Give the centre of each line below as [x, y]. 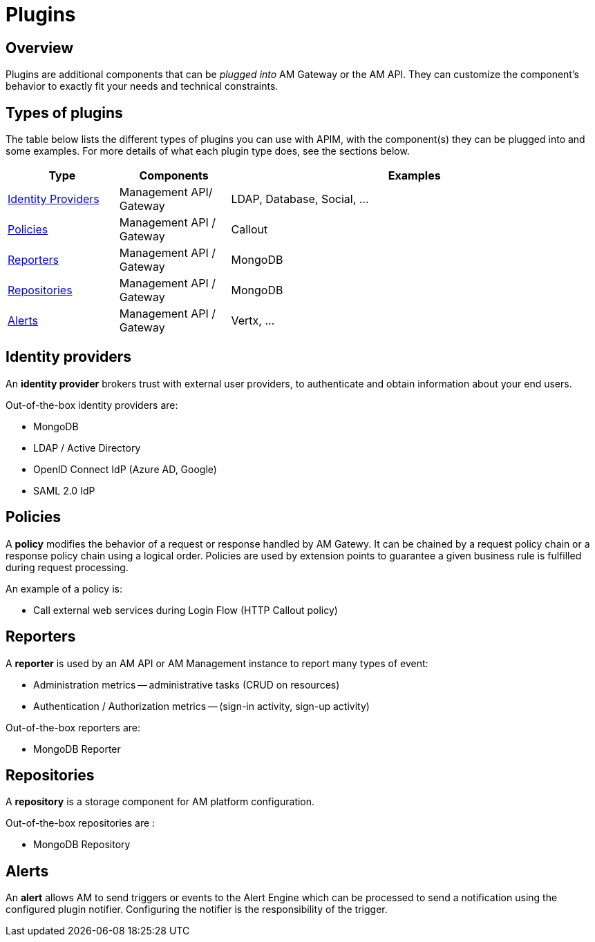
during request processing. [67, 567]
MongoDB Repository [82, 845]
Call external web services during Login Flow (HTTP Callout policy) [186, 610]
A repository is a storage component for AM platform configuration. [160, 802]
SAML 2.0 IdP [64, 490]
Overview [40, 48]
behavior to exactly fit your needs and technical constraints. [142, 86]
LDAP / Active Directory [87, 448]
